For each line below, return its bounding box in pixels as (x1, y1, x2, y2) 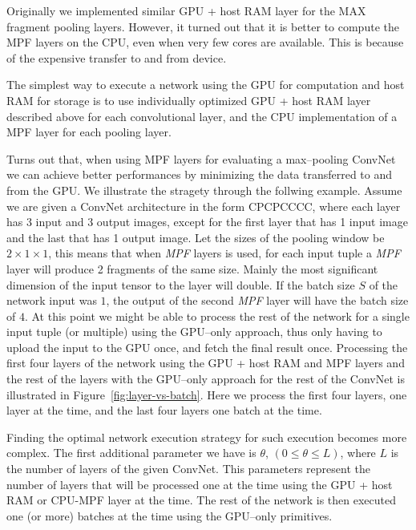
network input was (6, 292, 97, 309)
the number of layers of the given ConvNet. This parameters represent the (6, 460, 370, 477)
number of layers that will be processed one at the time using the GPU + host (6, 475, 393, 492)
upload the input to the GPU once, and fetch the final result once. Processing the (6, 338, 408, 355)
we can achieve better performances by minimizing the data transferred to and (6, 166, 393, 183)
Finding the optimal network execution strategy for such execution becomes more (6, 428, 407, 445)
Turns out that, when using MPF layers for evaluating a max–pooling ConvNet (6, 150, 396, 167)
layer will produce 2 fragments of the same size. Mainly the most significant (6, 260, 378, 277)
